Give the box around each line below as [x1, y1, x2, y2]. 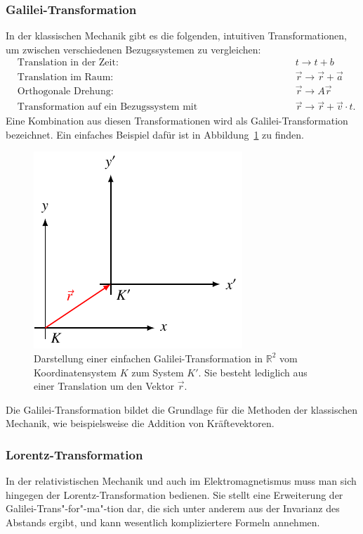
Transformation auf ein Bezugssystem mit [17, 102, 198, 113]
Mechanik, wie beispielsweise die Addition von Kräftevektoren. [6, 416, 275, 431]
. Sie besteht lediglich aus [198, 364, 308, 379]
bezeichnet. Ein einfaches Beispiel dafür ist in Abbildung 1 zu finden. [6, 127, 304, 141]
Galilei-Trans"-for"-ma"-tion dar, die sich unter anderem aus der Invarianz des [6, 501, 340, 516]
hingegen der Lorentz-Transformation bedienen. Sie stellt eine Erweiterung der [6, 487, 343, 502]
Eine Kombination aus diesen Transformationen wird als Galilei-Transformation [6, 113, 348, 128]
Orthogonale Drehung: [17, 86, 114, 96]
